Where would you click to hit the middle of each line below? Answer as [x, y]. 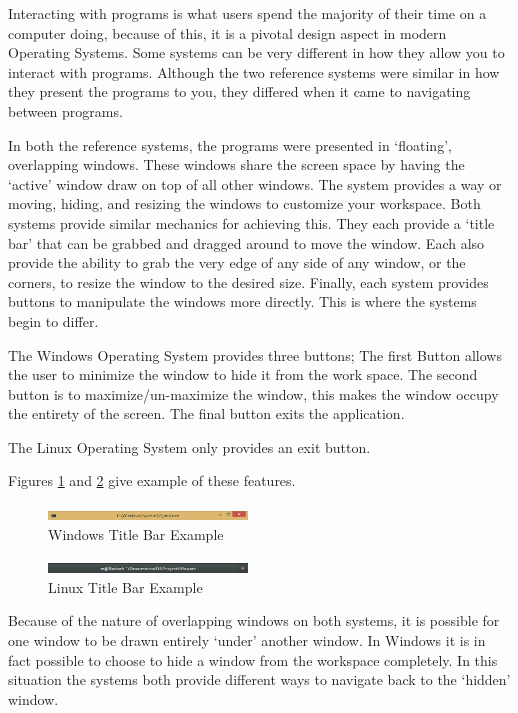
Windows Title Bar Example [136, 533]
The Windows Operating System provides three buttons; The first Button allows [255, 354]
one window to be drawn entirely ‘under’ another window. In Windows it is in [247, 640]
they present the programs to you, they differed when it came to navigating [239, 91]
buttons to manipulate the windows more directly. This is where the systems [242, 301]
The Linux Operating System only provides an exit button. [189, 446]
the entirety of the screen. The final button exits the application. [206, 413]
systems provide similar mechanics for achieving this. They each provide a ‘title [251, 222]
